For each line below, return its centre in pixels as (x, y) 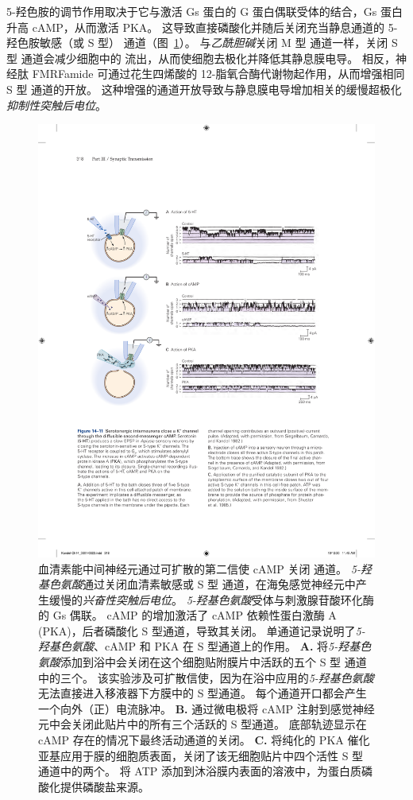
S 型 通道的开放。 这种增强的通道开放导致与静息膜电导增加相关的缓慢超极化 (204, 89)
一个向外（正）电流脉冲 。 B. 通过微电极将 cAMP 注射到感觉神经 (206, 708)
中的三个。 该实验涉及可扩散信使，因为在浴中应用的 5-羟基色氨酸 (206, 677)
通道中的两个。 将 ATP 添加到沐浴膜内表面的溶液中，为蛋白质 (200, 771)
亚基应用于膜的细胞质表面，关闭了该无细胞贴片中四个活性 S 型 (201, 755)
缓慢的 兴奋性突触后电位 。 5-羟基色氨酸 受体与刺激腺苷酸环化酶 (211, 599)
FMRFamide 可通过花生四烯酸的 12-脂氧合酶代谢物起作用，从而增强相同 (218, 74)
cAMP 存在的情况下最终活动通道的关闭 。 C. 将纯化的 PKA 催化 (204, 740)
